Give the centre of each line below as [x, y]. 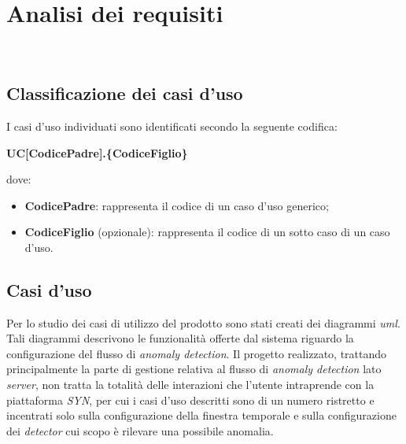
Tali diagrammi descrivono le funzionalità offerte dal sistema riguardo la [180, 338]
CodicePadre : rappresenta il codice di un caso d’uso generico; [177, 205]
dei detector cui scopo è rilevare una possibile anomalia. [140, 430]
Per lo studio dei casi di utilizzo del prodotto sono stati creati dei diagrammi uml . [203, 322]
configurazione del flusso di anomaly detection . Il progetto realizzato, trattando [197, 353]
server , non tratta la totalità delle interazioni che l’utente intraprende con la [190, 385]
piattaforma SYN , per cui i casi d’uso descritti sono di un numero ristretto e [190, 400]
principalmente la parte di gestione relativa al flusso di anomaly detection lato [194, 369]
